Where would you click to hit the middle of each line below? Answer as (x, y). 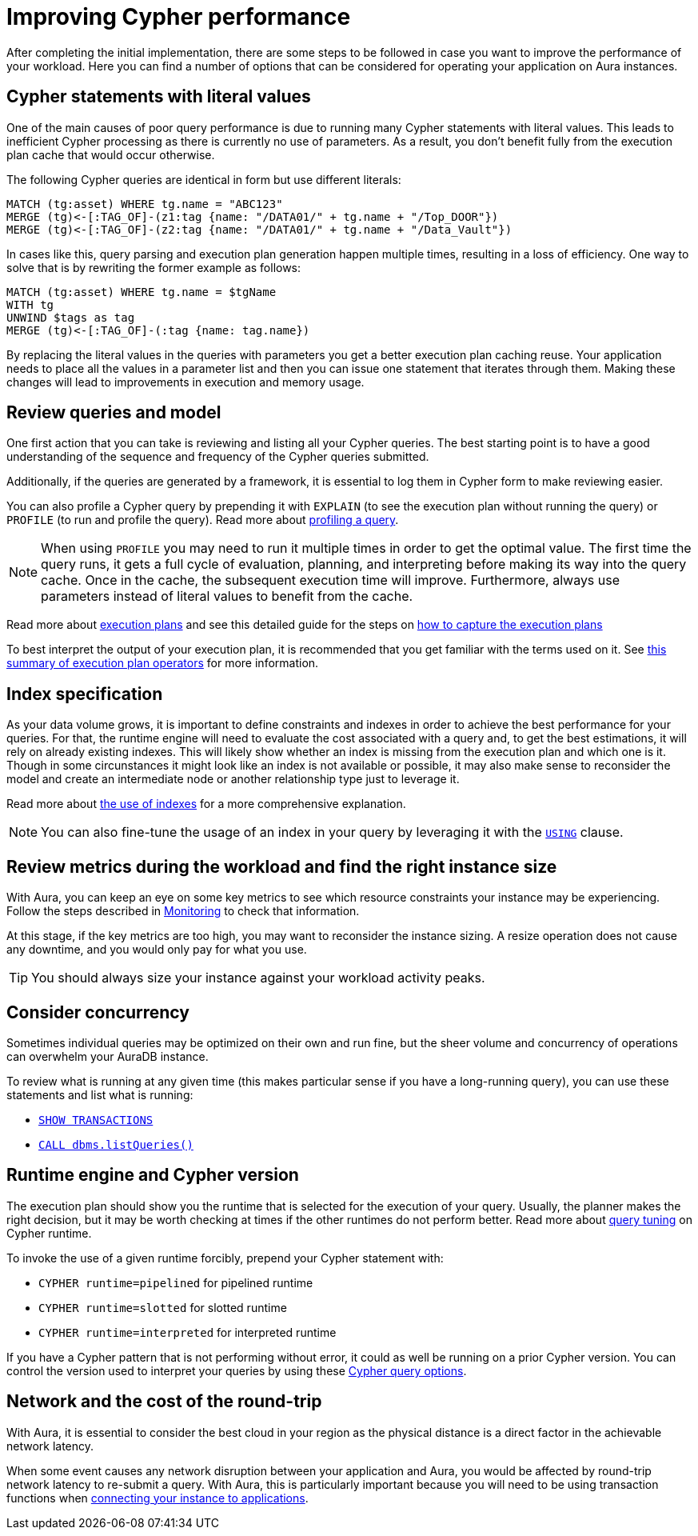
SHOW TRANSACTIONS (96, 1120)
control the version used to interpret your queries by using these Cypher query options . (237, 1370)
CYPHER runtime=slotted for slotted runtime (163, 1307)
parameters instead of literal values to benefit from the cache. (227, 596)
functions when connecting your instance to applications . (158, 1498)
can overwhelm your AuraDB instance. (108, 1056)
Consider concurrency (98, 1012)
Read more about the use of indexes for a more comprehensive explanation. (206, 804)
